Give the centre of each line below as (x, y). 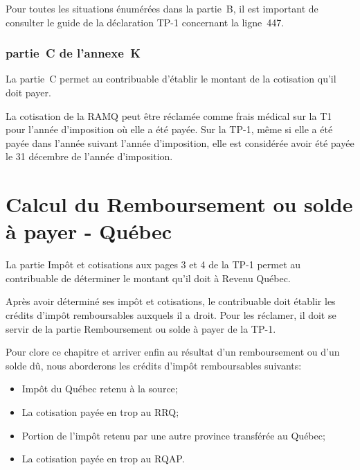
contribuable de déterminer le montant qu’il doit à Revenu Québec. (148, 278)
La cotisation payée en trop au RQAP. (103, 459)
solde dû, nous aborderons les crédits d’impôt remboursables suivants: (154, 365)
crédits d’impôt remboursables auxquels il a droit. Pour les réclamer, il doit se (171, 315)
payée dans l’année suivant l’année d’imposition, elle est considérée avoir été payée (180, 142)
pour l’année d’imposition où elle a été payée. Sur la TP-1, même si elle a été (169, 129)
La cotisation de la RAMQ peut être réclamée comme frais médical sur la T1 (169, 115)
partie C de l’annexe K (73, 53)
